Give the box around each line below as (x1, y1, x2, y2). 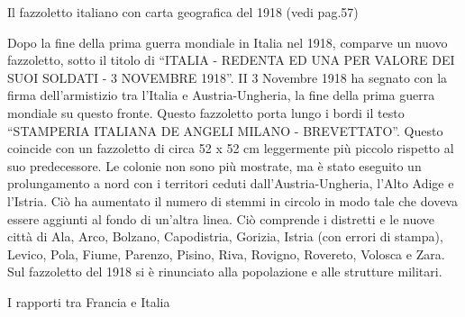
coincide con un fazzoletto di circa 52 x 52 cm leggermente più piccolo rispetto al (7, 139, 454, 158)
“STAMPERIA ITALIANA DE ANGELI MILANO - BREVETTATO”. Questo (7, 121, 443, 140)
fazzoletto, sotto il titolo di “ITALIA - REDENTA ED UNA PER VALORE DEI (7, 50, 455, 69)
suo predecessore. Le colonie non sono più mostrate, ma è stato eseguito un (7, 156, 422, 175)
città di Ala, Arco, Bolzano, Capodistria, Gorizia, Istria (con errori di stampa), (7, 227, 443, 246)
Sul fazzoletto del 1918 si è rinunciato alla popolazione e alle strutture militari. (7, 262, 442, 281)
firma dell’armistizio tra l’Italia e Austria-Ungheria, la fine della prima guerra (7, 86, 435, 104)
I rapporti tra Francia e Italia (7, 292, 170, 311)
